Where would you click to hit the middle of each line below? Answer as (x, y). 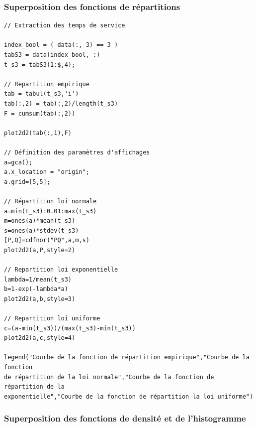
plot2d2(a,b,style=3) (40, 299)
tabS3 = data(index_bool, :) (52, 55)
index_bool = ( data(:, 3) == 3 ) (61, 45)
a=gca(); (18, 162)
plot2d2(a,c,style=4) (40, 338)
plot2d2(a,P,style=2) (40, 250)
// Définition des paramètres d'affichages (77, 152)
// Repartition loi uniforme (52, 319)
